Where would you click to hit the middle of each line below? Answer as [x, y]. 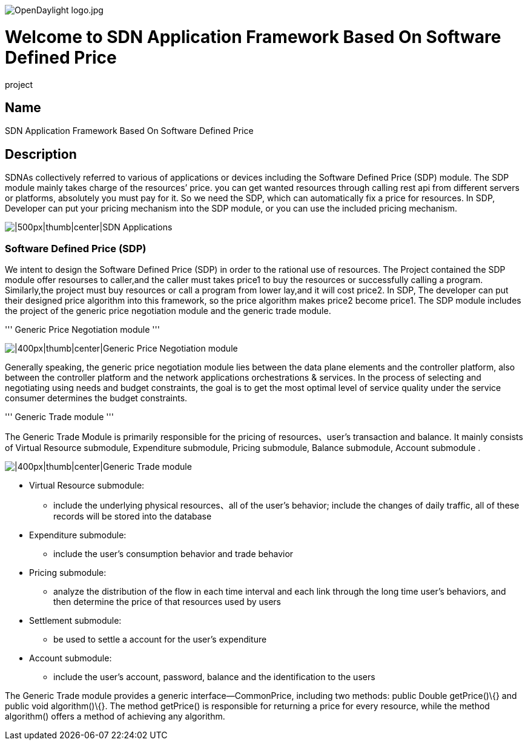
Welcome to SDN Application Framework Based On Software [253, 37]
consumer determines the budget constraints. [96, 398]
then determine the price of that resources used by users [167, 601]
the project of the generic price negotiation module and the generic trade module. [168, 310]
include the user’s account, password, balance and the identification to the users [214, 677]
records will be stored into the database [133, 516]
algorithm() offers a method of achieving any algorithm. [115, 716]
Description [41, 154]
